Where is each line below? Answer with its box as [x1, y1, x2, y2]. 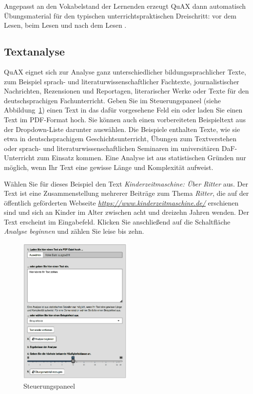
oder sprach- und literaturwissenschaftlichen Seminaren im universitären [4, 143, 220, 153]
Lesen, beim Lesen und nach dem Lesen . [4, 20, 127, 30]
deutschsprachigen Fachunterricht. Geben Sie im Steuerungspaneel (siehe [4, 95, 221, 105]
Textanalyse [4, 44, 65, 59]
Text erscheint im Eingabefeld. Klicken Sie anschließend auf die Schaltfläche [4, 216, 231, 226]
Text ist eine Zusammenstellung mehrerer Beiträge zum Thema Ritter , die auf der [4, 188, 249, 198]
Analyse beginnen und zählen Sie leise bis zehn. [4, 226, 144, 236]
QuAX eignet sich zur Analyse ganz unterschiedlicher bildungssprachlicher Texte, [4, 66, 246, 76]
